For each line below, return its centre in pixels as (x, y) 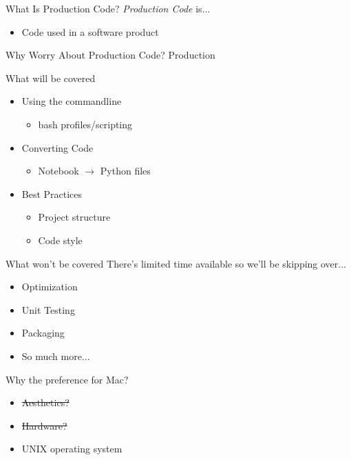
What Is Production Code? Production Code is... (108, 8)
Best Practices (52, 193)
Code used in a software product (90, 31)
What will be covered (51, 78)
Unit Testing (48, 309)
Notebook (58, 171)
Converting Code (57, 147)
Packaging (43, 333)
